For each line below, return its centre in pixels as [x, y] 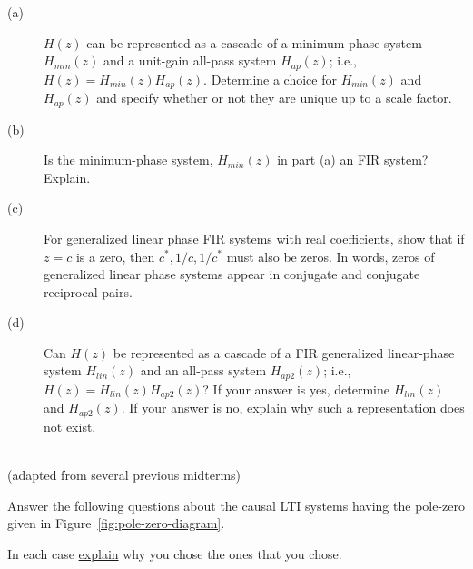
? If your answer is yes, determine [296, 389]
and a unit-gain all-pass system [190, 60]
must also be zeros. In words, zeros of [330, 256]
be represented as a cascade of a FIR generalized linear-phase [284, 352]
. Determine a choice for [270, 79]
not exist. [70, 426]
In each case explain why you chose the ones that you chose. [175, 553]
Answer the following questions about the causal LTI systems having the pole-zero [236, 505]
